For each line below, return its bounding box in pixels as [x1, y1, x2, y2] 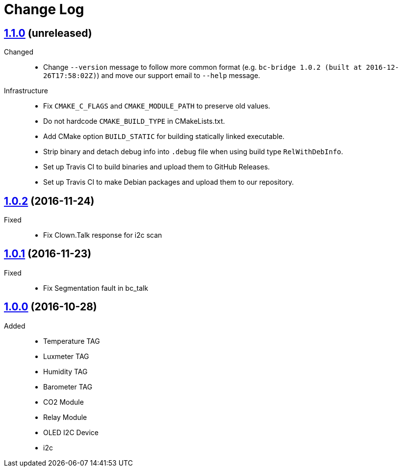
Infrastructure [4, 86, 48, 95]
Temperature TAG [43, 336, 100, 345]
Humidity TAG [43, 367, 88, 376]
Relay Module [43, 413, 87, 421]
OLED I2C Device [43, 428, 99, 437]
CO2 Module [43, 397, 84, 406]
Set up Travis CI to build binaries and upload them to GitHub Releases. [43, 163, 270, 171]
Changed [4, 48, 33, 56]
